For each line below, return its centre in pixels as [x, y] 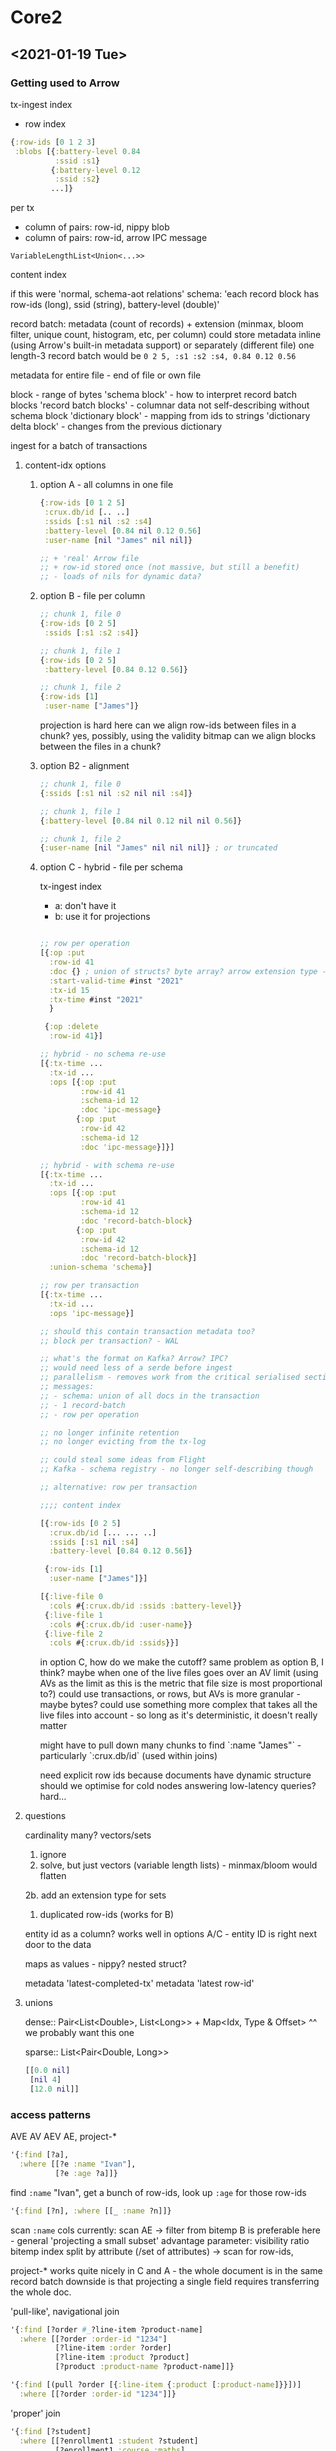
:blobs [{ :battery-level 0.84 [77, 151]
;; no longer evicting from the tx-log [123, 1442]
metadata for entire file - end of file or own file [106, 375]
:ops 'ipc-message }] [91, 1313]
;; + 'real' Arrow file [89, 558]
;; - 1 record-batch [82, 1405]
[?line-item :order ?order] [113, 2348]
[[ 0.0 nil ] [47, 2071]
